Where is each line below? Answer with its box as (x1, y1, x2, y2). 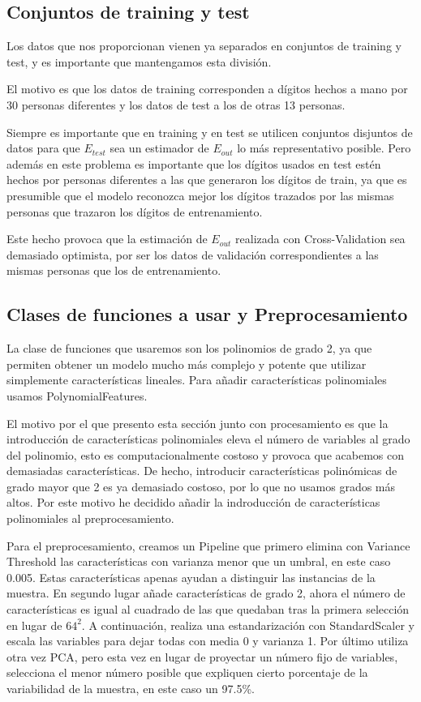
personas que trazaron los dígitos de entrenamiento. (6, 203, 263, 220)
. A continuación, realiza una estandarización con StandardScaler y (81, 616, 415, 633)
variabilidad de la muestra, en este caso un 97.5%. (6, 680, 255, 696)
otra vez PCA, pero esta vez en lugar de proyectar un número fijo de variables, (6, 648, 398, 665)
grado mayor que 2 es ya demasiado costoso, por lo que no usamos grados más (6, 477, 396, 494)
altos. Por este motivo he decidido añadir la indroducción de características (6, 494, 380, 511)
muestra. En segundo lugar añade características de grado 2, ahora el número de (6, 584, 406, 601)
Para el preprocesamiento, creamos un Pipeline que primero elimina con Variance (6, 537, 410, 554)
